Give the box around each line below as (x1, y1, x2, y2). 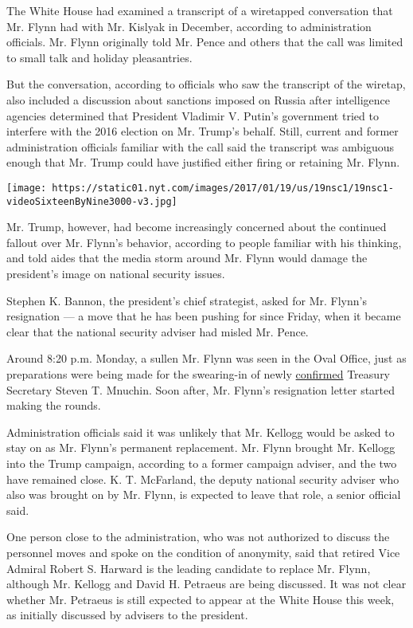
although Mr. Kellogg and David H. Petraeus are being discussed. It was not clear (6, 575, 407, 592)
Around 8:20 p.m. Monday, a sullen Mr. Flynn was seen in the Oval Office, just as (6, 350, 407, 367)
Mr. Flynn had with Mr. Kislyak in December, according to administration (6, 18, 372, 34)
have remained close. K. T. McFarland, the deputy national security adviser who (6, 470, 399, 487)
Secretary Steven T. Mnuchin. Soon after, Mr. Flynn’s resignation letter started (6, 381, 395, 398)
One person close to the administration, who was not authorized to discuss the (6, 528, 390, 545)
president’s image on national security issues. (6, 265, 225, 282)
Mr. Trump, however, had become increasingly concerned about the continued (6, 218, 387, 235)
